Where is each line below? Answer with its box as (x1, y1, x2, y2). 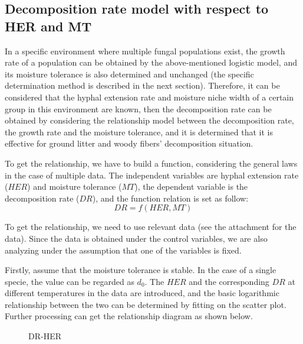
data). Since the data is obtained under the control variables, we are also (5, 232, 268, 244)
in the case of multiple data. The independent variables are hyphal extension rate (5, 168, 299, 181)
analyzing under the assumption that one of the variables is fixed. (5, 244, 242, 256)
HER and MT (5, 17, 92, 35)
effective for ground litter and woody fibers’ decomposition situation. (5, 137, 253, 150)
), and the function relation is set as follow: (92, 192, 249, 204)
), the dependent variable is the (134, 180, 248, 193)
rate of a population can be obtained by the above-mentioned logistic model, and (5, 56, 297, 69)
